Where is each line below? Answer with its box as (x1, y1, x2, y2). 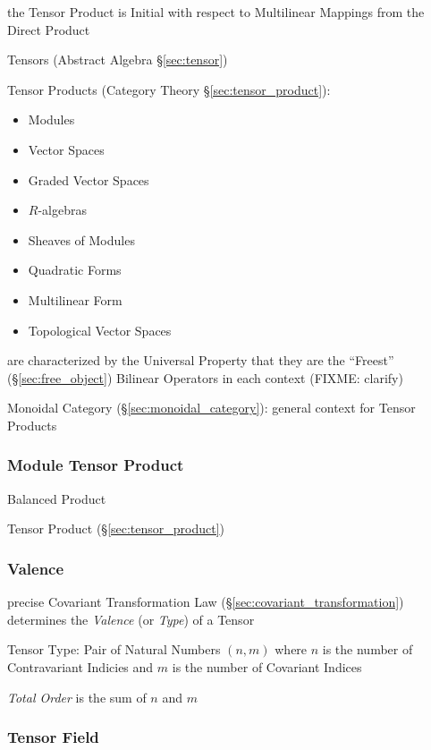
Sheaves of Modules (28, 230, 135, 249)
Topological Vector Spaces (28, 320, 172, 339)
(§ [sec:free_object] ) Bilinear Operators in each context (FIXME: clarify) (7, 368, 403, 387)
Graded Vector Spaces (28, 170, 149, 189)
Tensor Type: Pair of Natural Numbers (7, 640, 221, 659)
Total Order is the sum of (7, 687, 147, 706)
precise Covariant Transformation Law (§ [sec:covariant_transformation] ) (7, 592, 404, 611)
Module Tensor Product (7, 454, 184, 476)
